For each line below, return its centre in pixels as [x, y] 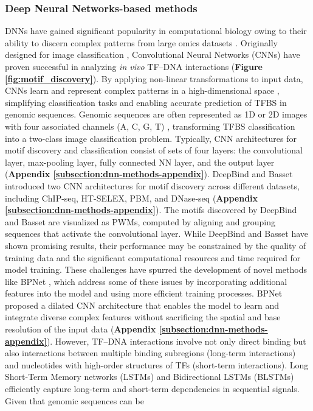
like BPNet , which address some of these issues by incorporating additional [146, 281]
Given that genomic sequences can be [74, 400]
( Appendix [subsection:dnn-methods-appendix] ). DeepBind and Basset [149, 174]
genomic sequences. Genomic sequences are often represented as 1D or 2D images [156, 114]
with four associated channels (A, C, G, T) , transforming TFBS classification [150, 126]
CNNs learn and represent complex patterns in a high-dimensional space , [142, 90]
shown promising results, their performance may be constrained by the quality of [156, 245]
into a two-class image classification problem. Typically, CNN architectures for [151, 138]
